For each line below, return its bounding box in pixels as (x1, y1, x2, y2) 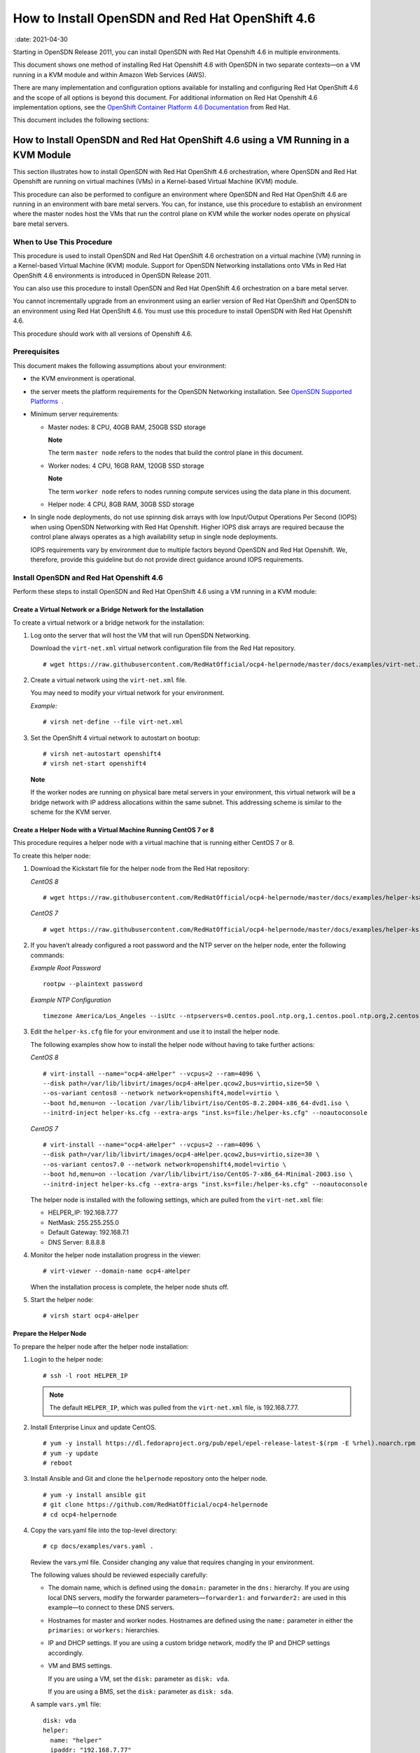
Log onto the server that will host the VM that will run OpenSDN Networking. (30, 631, 251, 639)
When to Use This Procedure (13, 237, 113, 247)
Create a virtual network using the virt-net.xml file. (30, 676, 187, 684)
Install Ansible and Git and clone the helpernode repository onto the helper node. (30, 1475, 268, 1483)
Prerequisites (13, 347, 59, 357)
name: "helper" (50, 1736, 102, 1744)
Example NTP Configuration (30, 996, 111, 1004)
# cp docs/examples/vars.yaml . (43, 1543, 154, 1550)
